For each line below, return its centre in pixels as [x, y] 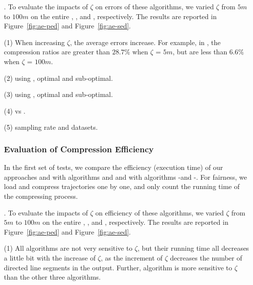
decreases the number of [206, 257]
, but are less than [200, 52]
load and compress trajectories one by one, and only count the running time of [122, 186]
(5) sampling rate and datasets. [51, 127]
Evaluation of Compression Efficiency [79, 149]
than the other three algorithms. [52, 277]
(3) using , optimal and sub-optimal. [58, 94]
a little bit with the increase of [50, 257]
